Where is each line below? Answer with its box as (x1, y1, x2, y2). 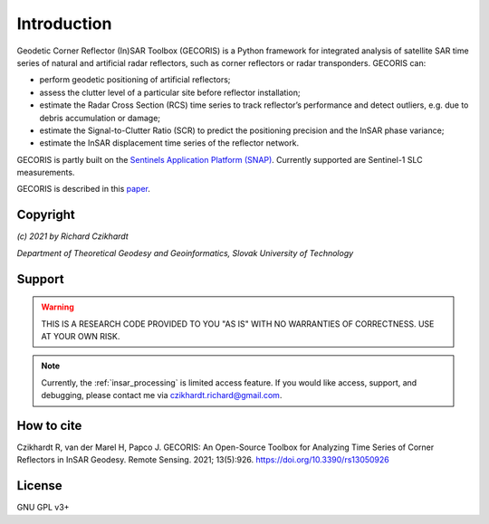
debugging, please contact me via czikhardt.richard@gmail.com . (41, 390, 283, 401)
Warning (41, 301, 74, 312)
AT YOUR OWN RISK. (41, 330, 120, 341)
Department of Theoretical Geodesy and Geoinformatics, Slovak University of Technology (16, 247, 354, 258)
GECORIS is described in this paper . (16, 184, 151, 195)
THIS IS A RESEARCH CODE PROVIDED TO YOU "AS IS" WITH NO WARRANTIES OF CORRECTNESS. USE (41, 318, 435, 329)
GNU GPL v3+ (16, 502, 70, 513)
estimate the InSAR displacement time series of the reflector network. (39, 138, 299, 148)
